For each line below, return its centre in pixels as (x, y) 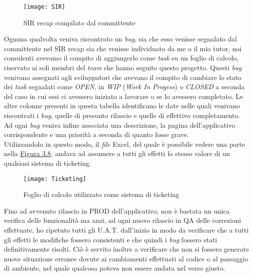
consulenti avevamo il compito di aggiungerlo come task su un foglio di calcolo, (121, 58)
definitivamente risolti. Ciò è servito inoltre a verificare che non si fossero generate (126, 249)
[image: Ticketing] (55, 179)
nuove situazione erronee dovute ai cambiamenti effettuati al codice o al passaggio (126, 258)
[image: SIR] (44, 7)
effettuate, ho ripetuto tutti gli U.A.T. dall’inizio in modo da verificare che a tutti (126, 230)
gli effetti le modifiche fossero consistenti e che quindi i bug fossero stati (111, 239)
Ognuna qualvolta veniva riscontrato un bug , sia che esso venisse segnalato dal (120, 39)
